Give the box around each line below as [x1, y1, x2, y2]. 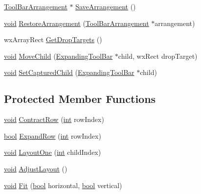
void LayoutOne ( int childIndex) [4, 147, 101, 157]
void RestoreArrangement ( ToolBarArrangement [4, 18, 149, 28]
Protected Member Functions [4, 91, 156, 106]
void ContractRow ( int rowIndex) [4, 114, 104, 124]
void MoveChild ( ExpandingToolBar [4, 50, 113, 61]
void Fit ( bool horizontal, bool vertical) [4, 180, 122, 190]
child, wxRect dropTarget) [118, 50, 198, 61]
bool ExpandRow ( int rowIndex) [4, 130, 101, 141]
